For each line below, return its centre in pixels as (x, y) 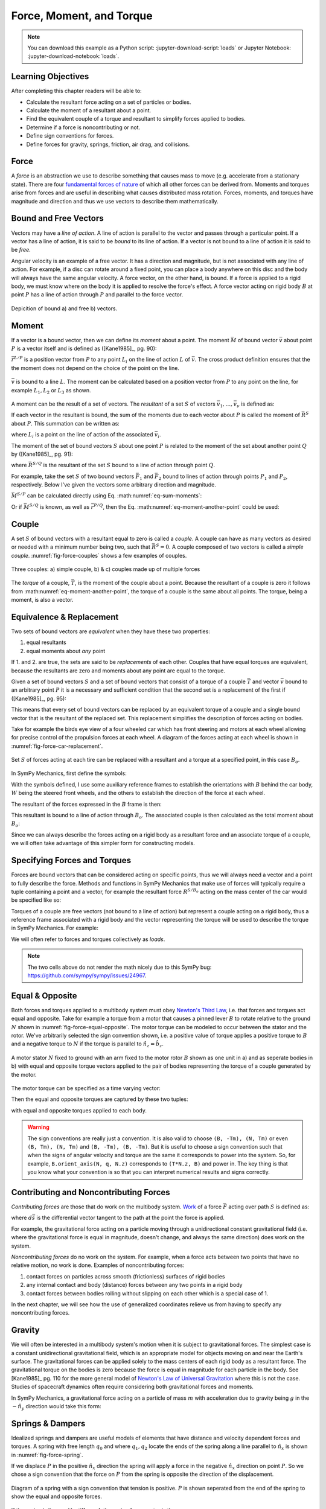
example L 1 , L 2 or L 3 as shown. (51, 391)
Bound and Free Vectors (57, 218)
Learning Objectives (50, 76)
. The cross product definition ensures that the (252, 360)
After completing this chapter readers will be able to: (76, 91)
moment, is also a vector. (42, 600)
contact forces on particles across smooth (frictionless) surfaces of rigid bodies (126, 1276)
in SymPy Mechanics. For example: (55, 928)
